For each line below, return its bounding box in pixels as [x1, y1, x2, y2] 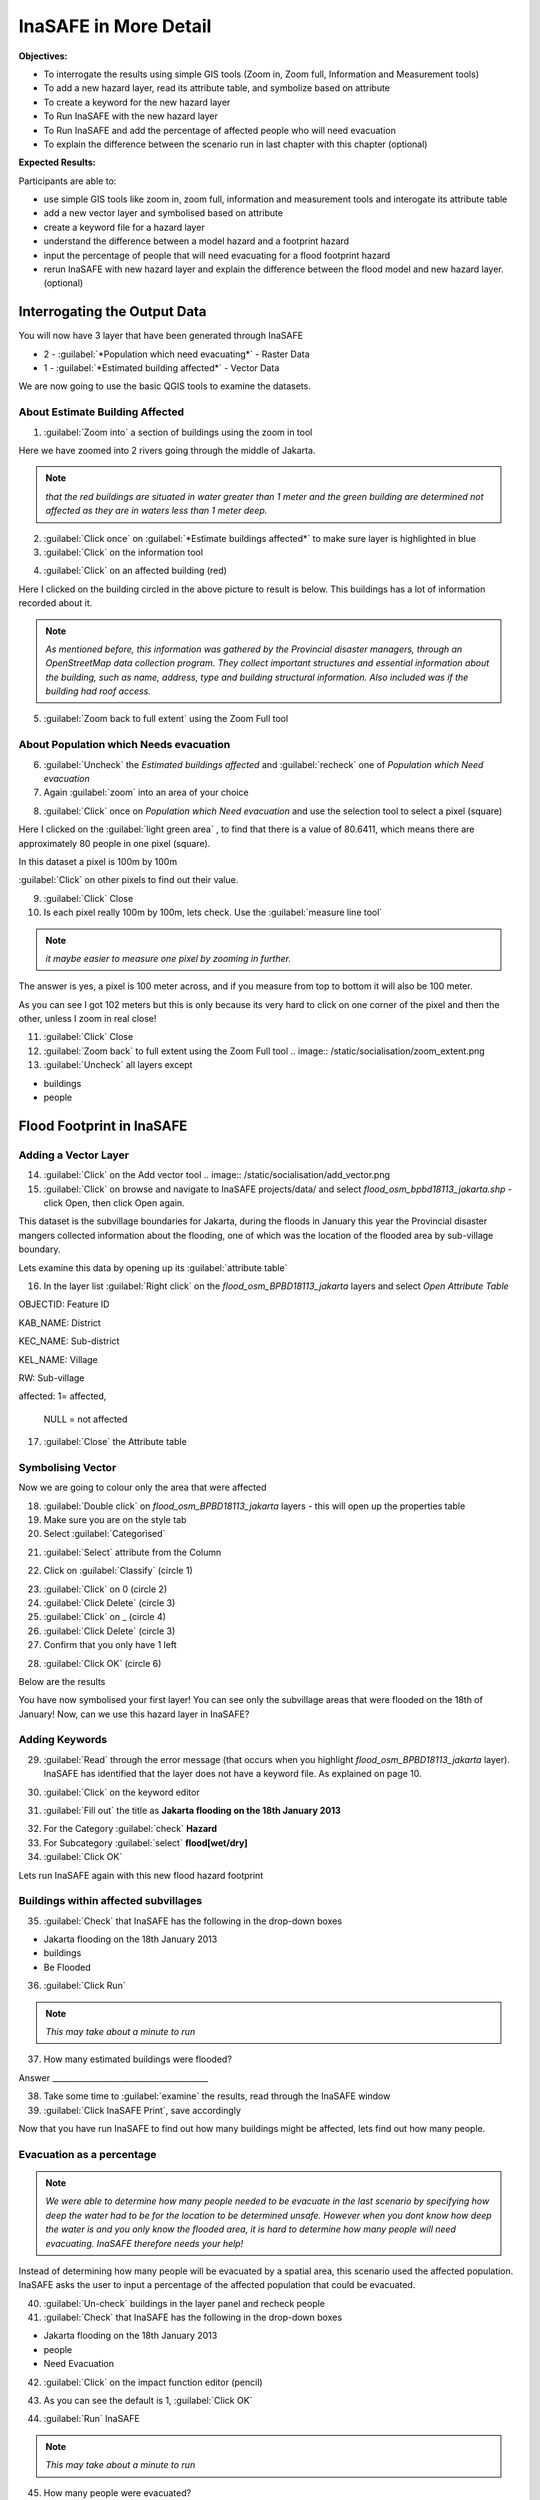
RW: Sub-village [18, 1371, 85, 1384]
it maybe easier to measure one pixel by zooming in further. [45, 952, 292, 964]
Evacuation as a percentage [18, 2147, 157, 2161]
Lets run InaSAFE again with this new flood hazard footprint [18, 1869, 264, 1881]
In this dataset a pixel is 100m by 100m [18, 855, 178, 867]
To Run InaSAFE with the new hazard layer [43, 110, 219, 122]
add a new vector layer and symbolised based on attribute [43, 207, 284, 219]
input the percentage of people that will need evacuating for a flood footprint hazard [43, 249, 391, 261]
